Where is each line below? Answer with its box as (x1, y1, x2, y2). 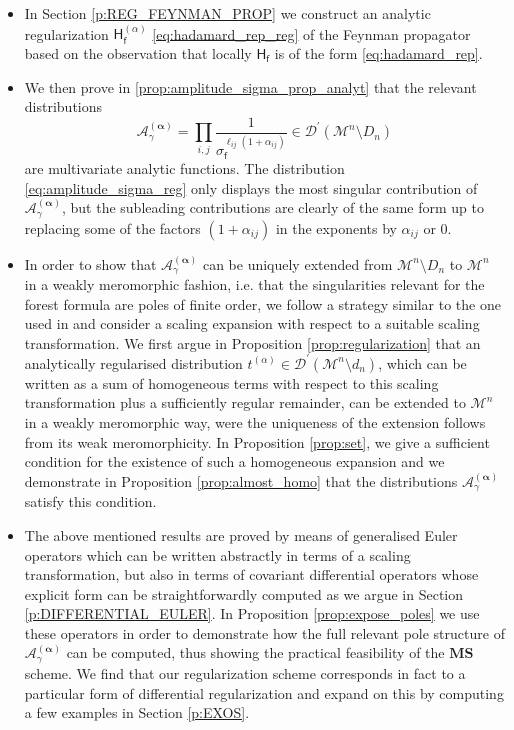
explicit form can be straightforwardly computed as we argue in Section (24, 583, 464, 604)
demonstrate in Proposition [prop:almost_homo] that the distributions (24, 470, 458, 491)
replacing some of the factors (24, 217, 201, 238)
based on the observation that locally (24, 43, 252, 63)
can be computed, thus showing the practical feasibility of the (66, 642, 445, 663)
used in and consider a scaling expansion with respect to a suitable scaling (24, 313, 480, 334)
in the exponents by (275, 217, 397, 238)
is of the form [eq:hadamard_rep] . (274, 43, 483, 63)
